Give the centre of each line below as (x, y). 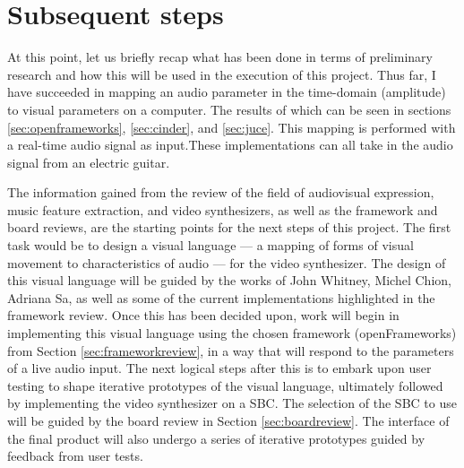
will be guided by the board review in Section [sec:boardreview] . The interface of (228, 420)
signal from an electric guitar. (89, 162)
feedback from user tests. (75, 456)
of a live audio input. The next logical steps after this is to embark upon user (219, 368)
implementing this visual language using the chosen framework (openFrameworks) (232, 333)
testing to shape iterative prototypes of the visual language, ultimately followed (225, 385)
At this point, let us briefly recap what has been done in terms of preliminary (220, 57)
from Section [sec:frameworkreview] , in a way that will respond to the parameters (231, 350)
